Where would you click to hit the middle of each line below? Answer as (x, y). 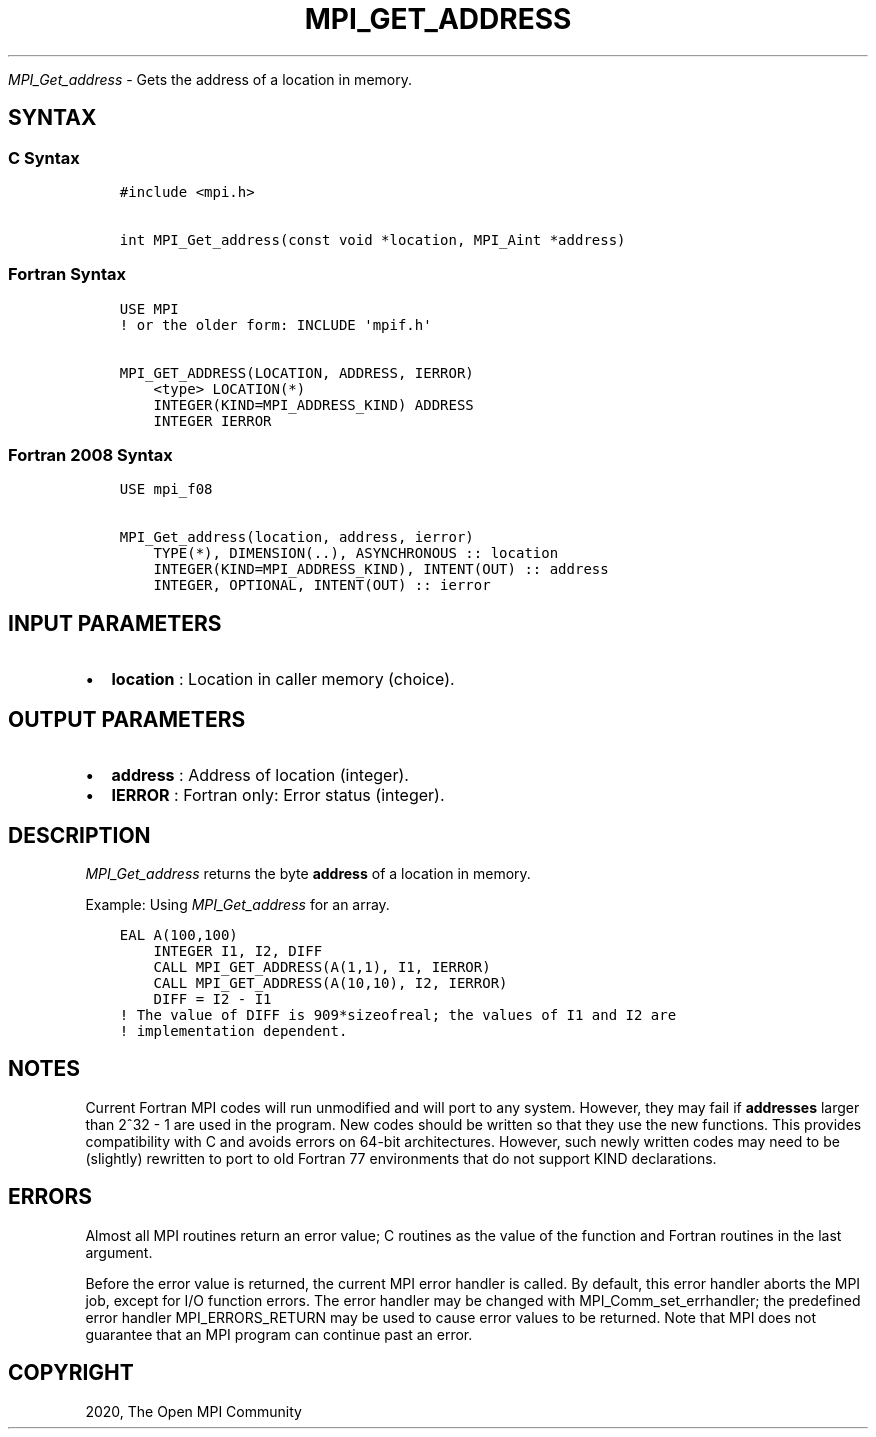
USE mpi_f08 (166, 489)
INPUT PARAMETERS (115, 623)
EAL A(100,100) (178, 935)
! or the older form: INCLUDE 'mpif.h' (275, 324)
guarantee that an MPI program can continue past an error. (279, 1334)
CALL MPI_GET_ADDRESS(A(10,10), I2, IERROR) (330, 983)
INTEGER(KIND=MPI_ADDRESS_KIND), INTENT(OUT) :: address (381, 569)
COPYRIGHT (71, 1373)
